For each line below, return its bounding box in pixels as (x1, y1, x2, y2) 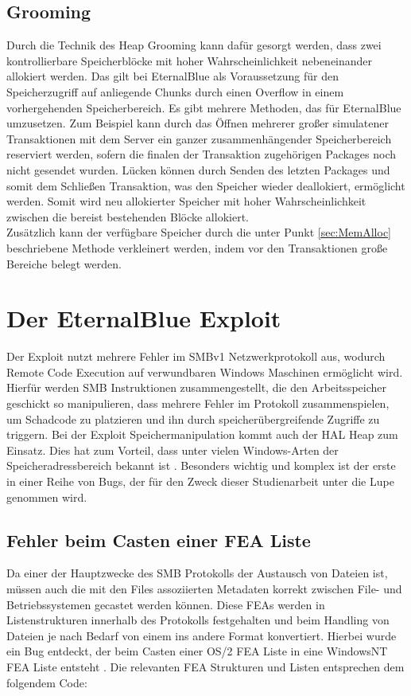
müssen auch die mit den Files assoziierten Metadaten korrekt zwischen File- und (6, 580, 402, 596)
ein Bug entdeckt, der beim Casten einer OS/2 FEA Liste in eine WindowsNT (6, 643, 388, 659)
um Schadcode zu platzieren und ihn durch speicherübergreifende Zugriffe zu (6, 410, 380, 427)
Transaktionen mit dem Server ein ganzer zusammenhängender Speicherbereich (6, 130, 392, 147)
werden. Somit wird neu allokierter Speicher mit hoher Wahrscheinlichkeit (6, 193, 366, 209)
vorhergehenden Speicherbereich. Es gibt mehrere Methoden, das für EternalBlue (6, 99, 401, 115)
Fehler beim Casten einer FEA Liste (6, 527, 311, 552)
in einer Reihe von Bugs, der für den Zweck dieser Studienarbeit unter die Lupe (6, 472, 394, 489)
